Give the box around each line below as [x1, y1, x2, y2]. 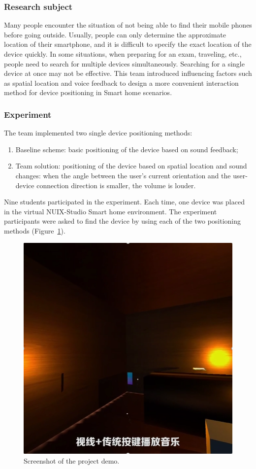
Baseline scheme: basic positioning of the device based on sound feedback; [15, 144, 238, 154]
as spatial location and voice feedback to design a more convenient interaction [4, 77, 239, 88]
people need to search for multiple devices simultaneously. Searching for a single [4, 58, 245, 68]
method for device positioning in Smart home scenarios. [4, 87, 172, 98]
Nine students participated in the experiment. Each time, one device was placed [4, 197, 245, 207]
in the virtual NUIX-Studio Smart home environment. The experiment [4, 206, 217, 216]
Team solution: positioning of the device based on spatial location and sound [15, 161, 247, 171]
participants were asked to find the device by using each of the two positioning [4, 216, 241, 226]
